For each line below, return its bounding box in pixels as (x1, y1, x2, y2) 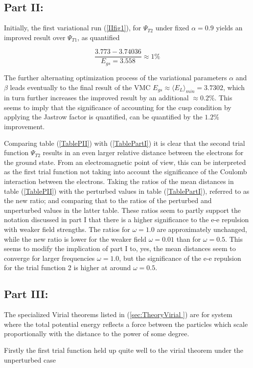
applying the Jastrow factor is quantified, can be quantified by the (4, 112, 203, 122)
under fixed (155, 23, 189, 33)
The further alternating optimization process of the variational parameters (4, 72, 227, 82)
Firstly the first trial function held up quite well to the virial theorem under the (4, 345, 244, 355)
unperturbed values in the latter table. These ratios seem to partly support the (4, 205, 241, 215)
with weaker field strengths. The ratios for (4, 224, 130, 234)
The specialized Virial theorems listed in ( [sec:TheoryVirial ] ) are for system (4, 309, 232, 320)
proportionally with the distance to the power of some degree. (4, 328, 189, 339)
